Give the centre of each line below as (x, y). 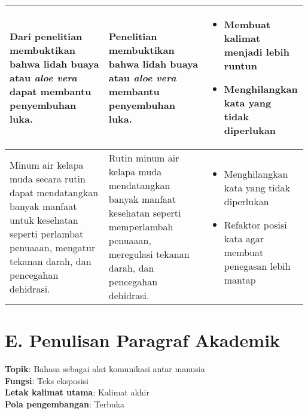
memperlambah (141, 226)
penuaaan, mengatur (53, 247)
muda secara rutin (48, 178)
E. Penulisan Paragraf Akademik (143, 340)
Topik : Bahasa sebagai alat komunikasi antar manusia (105, 369)
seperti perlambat (47, 233)
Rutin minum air (144, 158)
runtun (240, 66)
